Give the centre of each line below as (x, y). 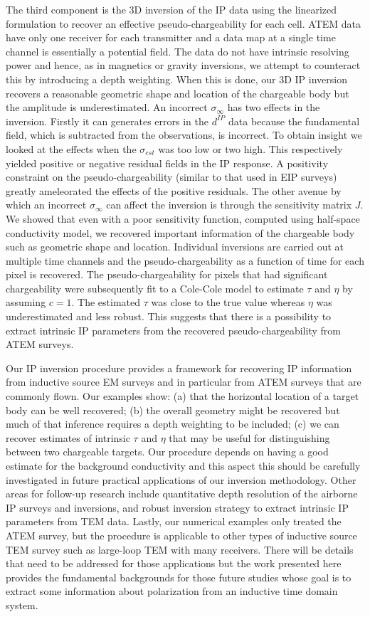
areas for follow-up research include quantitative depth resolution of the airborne (182, 494)
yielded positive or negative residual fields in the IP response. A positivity (167, 163)
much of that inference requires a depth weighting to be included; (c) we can (173, 424)
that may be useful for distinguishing (249, 437)
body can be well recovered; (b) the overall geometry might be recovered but (173, 410)
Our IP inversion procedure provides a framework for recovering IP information (179, 368)
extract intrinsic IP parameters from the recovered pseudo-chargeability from (173, 330)
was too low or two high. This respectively (250, 148)
